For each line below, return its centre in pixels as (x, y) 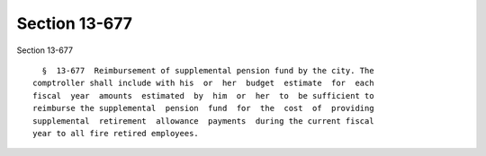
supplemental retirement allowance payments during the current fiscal (203, 121)
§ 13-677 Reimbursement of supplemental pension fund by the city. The (208, 70)
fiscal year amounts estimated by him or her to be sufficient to (203, 95)
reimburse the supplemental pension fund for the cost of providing (203, 108)
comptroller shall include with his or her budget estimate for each (203, 83)
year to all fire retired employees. (116, 133)
